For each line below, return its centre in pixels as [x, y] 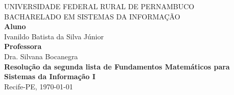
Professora [23, 46]
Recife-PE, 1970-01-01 [39, 86]
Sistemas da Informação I [50, 76]
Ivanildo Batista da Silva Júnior [54, 36]
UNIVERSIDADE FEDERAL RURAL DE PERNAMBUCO [99, 6]
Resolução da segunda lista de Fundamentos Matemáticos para [117, 66]
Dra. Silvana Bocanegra [41, 56]
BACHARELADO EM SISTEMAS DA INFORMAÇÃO [92, 16]
